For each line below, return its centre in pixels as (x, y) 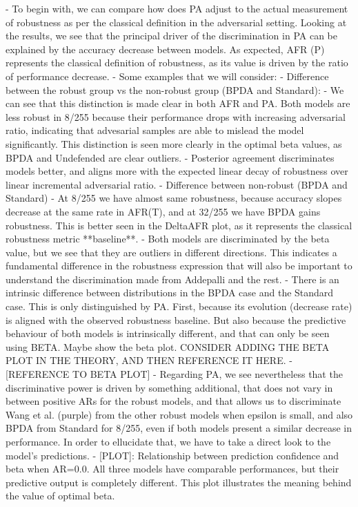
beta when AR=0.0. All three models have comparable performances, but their (172, 469)
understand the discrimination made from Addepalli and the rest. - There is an (172, 279)
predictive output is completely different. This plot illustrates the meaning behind (179, 482)
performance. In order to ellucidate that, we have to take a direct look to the (168, 441)
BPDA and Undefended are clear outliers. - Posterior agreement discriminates (170, 157)
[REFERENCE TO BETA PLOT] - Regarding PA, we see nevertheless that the (174, 374)
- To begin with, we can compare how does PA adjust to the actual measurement (177, 8)
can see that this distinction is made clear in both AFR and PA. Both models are (178, 103)
